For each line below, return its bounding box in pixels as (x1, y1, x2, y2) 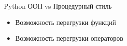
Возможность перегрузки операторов (15, 33, 123, 43)
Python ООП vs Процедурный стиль (4, 1, 112, 11)
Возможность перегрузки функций (15, 17, 116, 27)
